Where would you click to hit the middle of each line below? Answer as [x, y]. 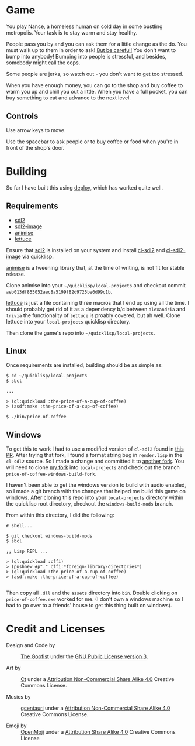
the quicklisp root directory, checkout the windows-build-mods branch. [90, 504]
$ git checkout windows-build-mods [49, 536]
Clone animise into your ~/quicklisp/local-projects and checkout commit [96, 285]
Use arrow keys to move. [36, 130]
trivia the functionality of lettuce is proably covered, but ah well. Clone [93, 315]
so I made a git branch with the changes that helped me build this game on [96, 491]
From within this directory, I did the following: [60, 515]
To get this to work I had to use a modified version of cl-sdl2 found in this [95, 449]
